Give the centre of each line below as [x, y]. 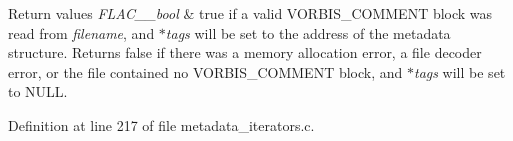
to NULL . [38, 91]
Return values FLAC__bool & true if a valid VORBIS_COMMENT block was [250, 13]
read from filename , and [81, 32]
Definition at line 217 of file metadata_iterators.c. [161, 124]
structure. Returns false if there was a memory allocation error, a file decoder [245, 52]
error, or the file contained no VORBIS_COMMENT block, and [205, 71]
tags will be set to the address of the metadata [308, 32]
